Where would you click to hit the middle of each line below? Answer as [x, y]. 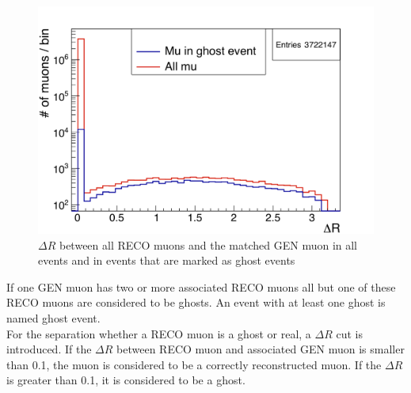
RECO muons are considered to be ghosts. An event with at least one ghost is [196, 302]
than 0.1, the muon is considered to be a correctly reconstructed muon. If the [194, 364]
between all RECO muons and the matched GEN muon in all [208, 244]
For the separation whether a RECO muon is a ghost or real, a [159, 333]
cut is [349, 333]
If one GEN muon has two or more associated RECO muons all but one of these [201, 286]
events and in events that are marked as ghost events [167, 260]
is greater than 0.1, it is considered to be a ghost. [126, 380]
